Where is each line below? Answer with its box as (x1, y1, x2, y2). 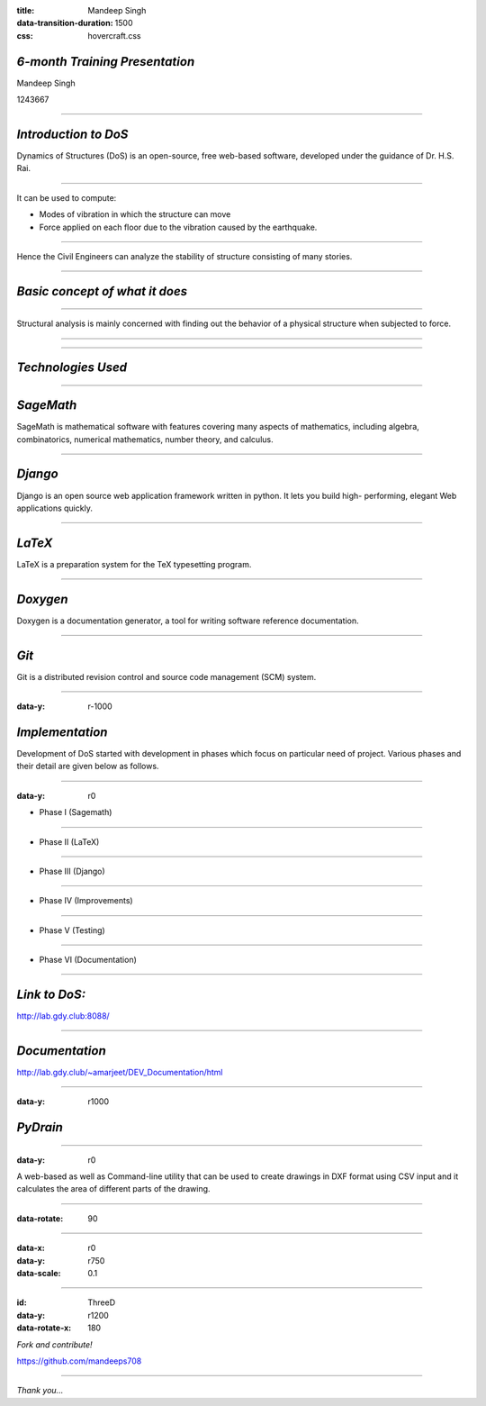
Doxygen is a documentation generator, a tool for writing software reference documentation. (16, 615, 359, 626)
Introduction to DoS (16, 126, 129, 141)
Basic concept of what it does (16, 284, 188, 299)
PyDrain (16, 1120, 63, 1135)
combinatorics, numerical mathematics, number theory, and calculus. (16, 433, 274, 445)
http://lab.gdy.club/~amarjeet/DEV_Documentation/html (16, 1066, 223, 1077)
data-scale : (16, 1268, 61, 1279)
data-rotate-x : (16, 1322, 72, 1333)
